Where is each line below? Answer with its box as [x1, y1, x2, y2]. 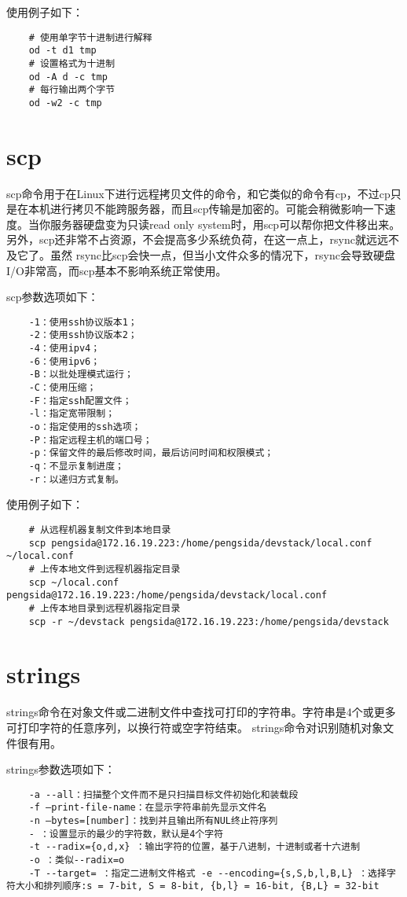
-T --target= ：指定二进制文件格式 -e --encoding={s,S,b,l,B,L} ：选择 [28, 867, 387, 879]
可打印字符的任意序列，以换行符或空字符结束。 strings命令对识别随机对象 [6, 719, 383, 735]
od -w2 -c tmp [28, 97, 102, 108]
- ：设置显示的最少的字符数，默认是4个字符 [28, 828, 224, 840]
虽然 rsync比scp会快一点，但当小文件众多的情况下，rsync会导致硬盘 [49, 247, 395, 263]
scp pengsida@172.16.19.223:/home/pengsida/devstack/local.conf [28, 537, 372, 549]
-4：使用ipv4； [28, 343, 101, 355]
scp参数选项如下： [6, 289, 99, 305]
